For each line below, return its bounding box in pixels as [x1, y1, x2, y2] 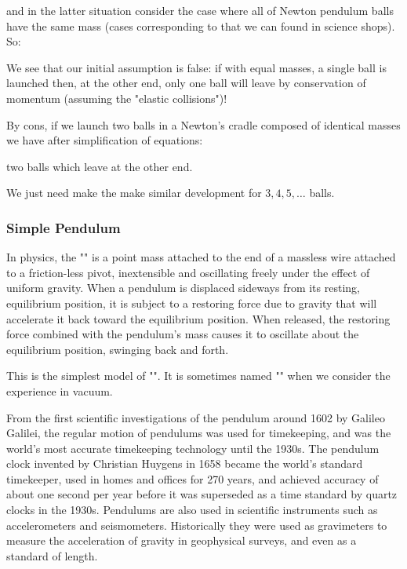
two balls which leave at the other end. [6, 158, 193, 174]
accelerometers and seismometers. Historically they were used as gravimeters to [6, 516, 387, 533]
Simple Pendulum [6, 217, 121, 237]
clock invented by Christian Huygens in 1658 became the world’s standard [6, 455, 363, 472]
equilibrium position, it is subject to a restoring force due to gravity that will [6, 294, 377, 311]
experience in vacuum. [6, 382, 113, 399]
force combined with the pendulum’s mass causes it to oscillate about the [6, 326, 359, 342]
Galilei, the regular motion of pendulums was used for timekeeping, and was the [6, 425, 391, 441]
